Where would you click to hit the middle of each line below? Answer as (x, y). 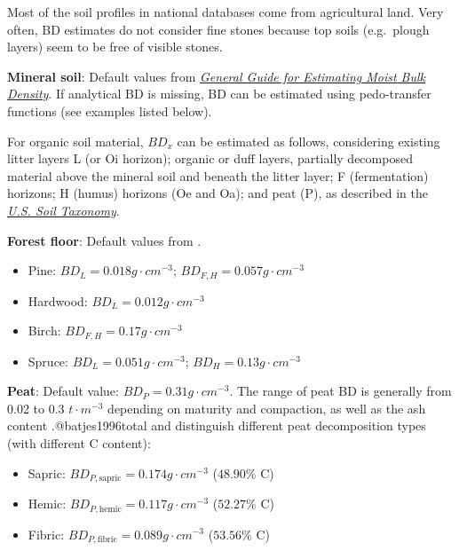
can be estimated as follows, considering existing (309, 141)
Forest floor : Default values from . (104, 240)
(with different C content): (79, 443)
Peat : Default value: (63, 391)
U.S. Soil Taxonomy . (63, 210)
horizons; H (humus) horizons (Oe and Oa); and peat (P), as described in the (218, 193)
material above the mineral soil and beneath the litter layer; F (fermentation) (218, 175)
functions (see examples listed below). (110, 110)
